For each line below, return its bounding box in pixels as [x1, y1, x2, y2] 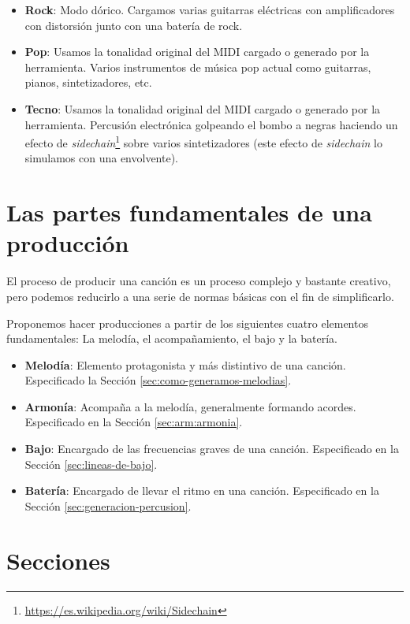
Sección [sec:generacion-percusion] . [24, 497, 192, 514]
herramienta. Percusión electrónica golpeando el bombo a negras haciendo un [24, 116, 398, 132]
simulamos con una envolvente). [24, 150, 178, 166]
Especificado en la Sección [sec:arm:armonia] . [24, 414, 243, 430]
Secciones [6, 544, 110, 576]
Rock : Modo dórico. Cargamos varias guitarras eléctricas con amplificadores [24, 2, 395, 17]
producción [6, 227, 129, 259]
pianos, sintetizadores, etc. [24, 74, 152, 91]
